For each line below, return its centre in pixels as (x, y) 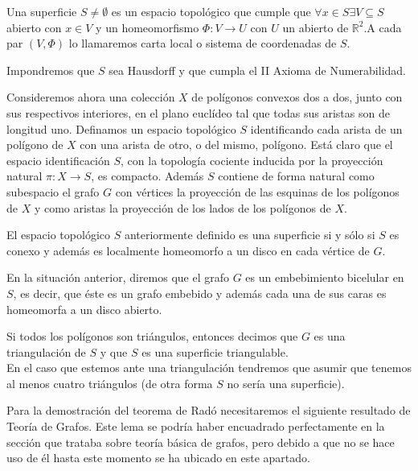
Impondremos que (51, 70)
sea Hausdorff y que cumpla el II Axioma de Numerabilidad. (257, 70)
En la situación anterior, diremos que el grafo (118, 277)
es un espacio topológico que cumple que (211, 11)
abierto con (34, 27)
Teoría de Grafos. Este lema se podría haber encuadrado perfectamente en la (196, 426)
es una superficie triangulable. (215, 351)
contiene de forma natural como (296, 176)
